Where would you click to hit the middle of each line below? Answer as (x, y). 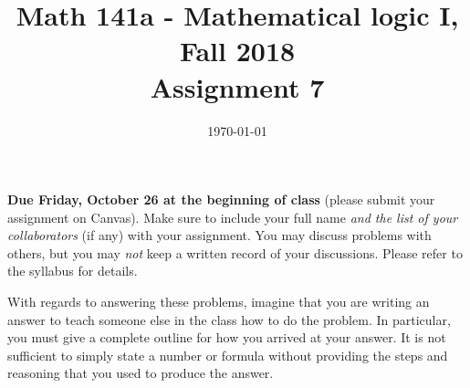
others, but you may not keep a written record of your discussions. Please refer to (235, 252)
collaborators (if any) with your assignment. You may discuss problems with (219, 235)
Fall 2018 (237, 51)
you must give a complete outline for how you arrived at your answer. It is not (227, 337)
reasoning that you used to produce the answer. (141, 373)
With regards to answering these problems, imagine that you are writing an (219, 302)
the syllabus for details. (73, 271)
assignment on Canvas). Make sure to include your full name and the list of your (233, 217)
